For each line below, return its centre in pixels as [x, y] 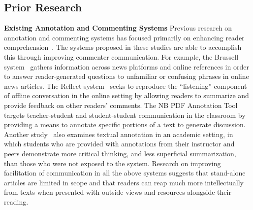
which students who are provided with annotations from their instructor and [119, 144]
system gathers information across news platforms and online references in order [126, 66]
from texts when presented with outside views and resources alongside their [118, 192]
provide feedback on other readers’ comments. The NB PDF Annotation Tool [121, 105]
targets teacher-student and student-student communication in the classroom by [125, 115]
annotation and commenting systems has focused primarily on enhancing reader [124, 37]
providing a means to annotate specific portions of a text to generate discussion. [125, 124]
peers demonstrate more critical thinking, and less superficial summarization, [120, 153]
